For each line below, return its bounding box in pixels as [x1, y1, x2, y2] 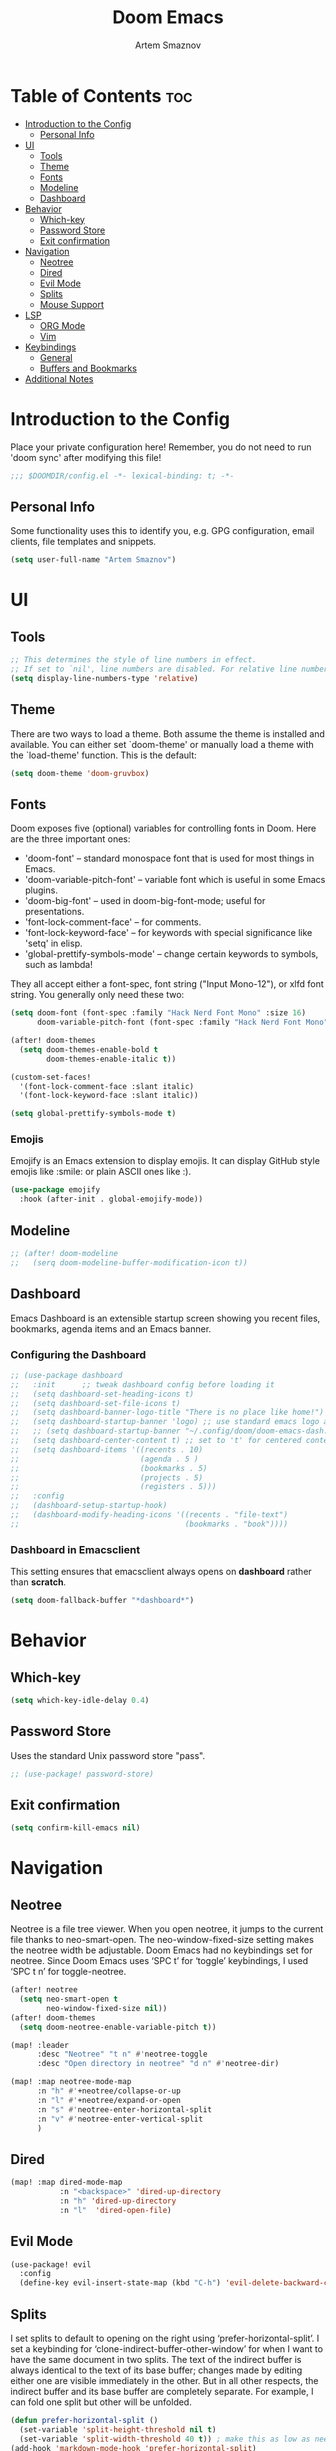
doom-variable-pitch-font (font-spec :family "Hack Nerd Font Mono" [36, 1017, 329, 1028]
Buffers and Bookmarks [39, 362, 138, 374]
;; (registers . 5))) [10, 1482, 217, 1492]
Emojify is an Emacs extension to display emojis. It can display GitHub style [10, 1155, 320, 1167]
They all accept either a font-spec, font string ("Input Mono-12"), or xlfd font [10, 978, 325, 990]
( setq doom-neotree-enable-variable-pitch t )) [19, 2022, 217, 2032]
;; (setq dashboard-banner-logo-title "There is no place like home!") [10, 1407, 325, 1418]
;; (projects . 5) [10, 1472, 203, 1483]
